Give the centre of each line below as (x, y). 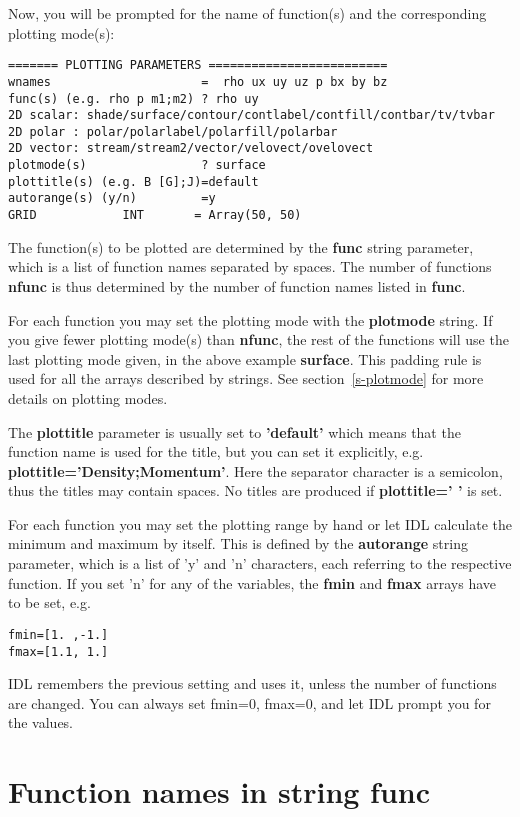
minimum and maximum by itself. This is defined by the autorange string (238, 543)
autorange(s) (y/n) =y (112, 198)
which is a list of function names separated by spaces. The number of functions (250, 266)
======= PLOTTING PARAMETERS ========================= (198, 65)
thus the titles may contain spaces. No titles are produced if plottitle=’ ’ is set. (255, 490)
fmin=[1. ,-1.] (58, 634)
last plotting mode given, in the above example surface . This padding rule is (245, 358)
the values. (41, 722)
